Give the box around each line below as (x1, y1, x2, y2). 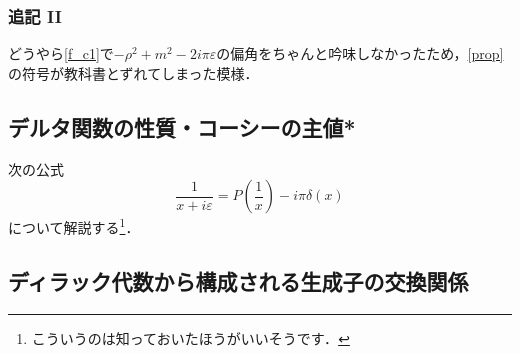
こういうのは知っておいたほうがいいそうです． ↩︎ (31, 327, 350, 348)
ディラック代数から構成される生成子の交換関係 (8, 265, 469, 296)
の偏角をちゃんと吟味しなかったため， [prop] (216, 43, 504, 64)
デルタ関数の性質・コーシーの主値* (8, 111, 356, 142)
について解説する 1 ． (8, 214, 140, 237)
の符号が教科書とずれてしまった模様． (8, 62, 259, 83)
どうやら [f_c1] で (8, 43, 114, 64)
